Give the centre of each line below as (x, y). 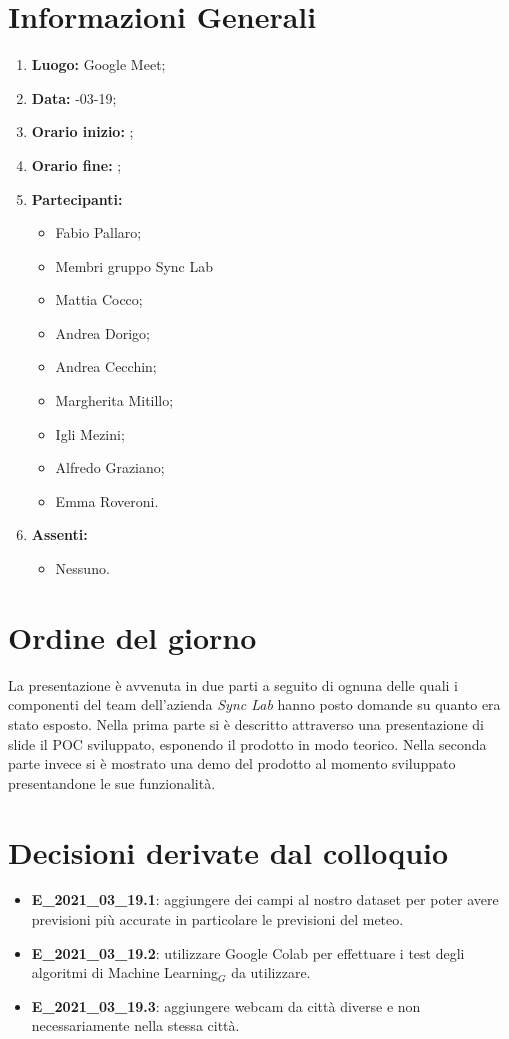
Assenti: (59, 534)
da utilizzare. (271, 972)
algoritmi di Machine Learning (124, 972)
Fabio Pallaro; (98, 232)
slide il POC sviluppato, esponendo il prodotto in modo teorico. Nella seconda (247, 743)
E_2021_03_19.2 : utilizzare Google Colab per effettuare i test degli (248, 952)
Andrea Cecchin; (106, 366)
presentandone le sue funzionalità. (112, 782)
